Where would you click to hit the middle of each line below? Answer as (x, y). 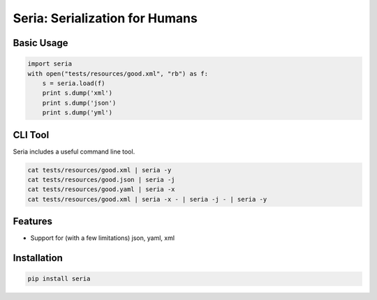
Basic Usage (40, 43)
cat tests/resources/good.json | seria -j (101, 179)
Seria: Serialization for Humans (105, 18)
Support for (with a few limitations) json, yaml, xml (102, 238)
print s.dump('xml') (77, 93)
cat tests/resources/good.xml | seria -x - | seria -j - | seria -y (147, 199)
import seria (50, 64)
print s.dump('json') (79, 103)
